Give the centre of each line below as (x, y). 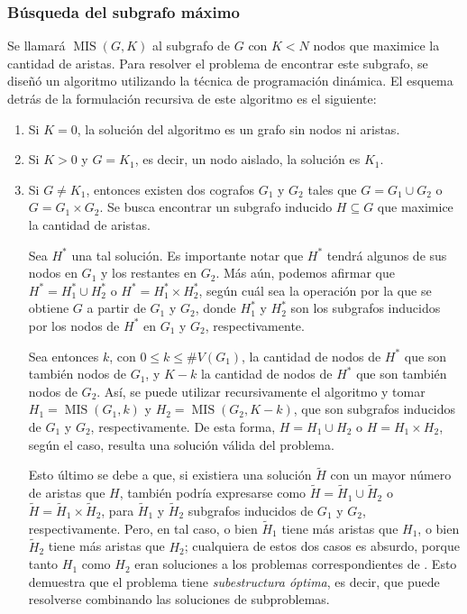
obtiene (49, 308)
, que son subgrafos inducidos (375, 409)
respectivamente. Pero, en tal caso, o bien (143, 528)
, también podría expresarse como (213, 493)
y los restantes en (148, 273)
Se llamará (37, 46)
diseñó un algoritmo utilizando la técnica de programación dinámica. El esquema (230, 81)
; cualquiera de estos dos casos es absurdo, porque (322, 546)
